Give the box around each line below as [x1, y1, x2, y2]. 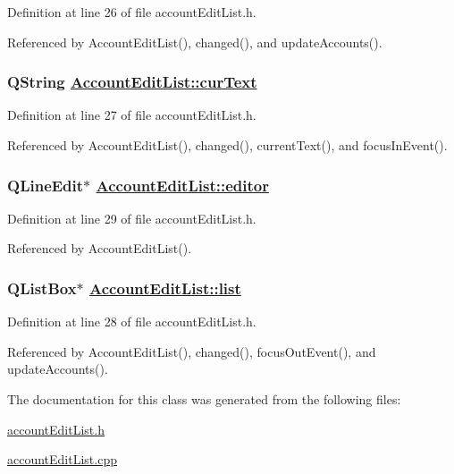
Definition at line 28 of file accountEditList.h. [7, 312, 256, 331]
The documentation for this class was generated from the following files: [7, 390, 401, 408]
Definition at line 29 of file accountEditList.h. [7, 208, 256, 227]
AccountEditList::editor [96, 174, 269, 196]
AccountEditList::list [89, 276, 241, 299]
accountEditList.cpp [7, 450, 117, 469]
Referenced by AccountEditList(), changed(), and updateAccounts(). [7, 32, 383, 51]
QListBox [7, 276, 77, 299]
